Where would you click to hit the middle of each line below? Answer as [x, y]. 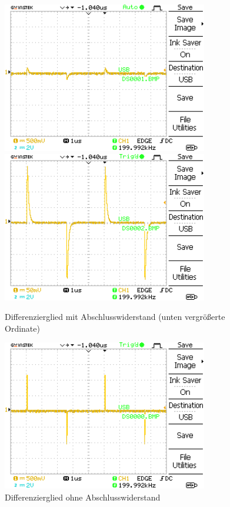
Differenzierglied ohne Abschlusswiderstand [83, 497]
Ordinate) [22, 328]
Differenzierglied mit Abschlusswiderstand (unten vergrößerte [115, 317]
